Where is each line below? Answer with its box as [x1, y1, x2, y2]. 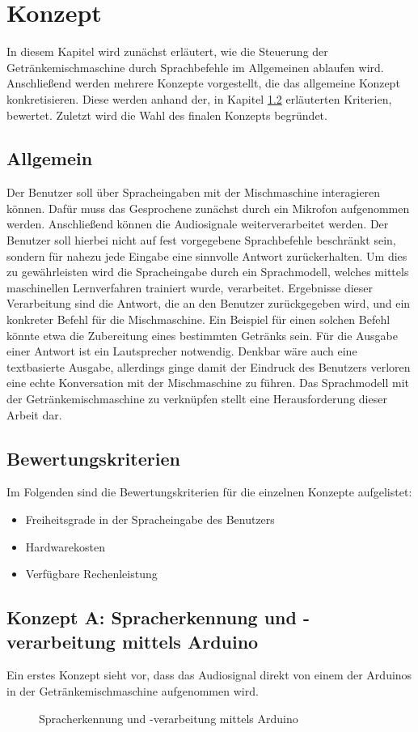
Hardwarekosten [25, 538, 105, 555]
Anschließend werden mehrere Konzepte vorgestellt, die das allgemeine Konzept [6, 74, 400, 91]
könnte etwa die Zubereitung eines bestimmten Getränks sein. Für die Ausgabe [6, 326, 398, 343]
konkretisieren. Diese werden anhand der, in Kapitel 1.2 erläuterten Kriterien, [6, 90, 392, 107]
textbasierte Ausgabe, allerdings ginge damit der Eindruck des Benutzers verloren [6, 358, 411, 375]
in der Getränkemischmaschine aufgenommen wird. [6, 682, 259, 699]
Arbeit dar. [6, 406, 62, 423]
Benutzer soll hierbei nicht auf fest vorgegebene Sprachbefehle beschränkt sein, [6, 232, 396, 249]
